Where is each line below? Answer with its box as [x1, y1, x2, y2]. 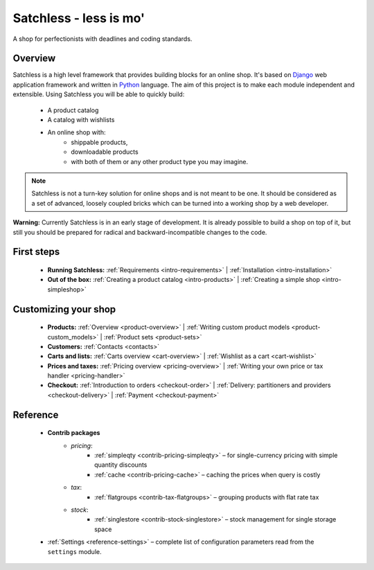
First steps [12, 246, 60, 258]
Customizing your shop [12, 303, 116, 315]
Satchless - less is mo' [12, 10, 145, 26]
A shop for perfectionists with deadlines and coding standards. [12, 35, 193, 43]
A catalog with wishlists [47, 116, 115, 124]
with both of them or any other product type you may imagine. [71, 157, 249, 166]
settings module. [47, 547, 102, 555]
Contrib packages [47, 429, 100, 437]
